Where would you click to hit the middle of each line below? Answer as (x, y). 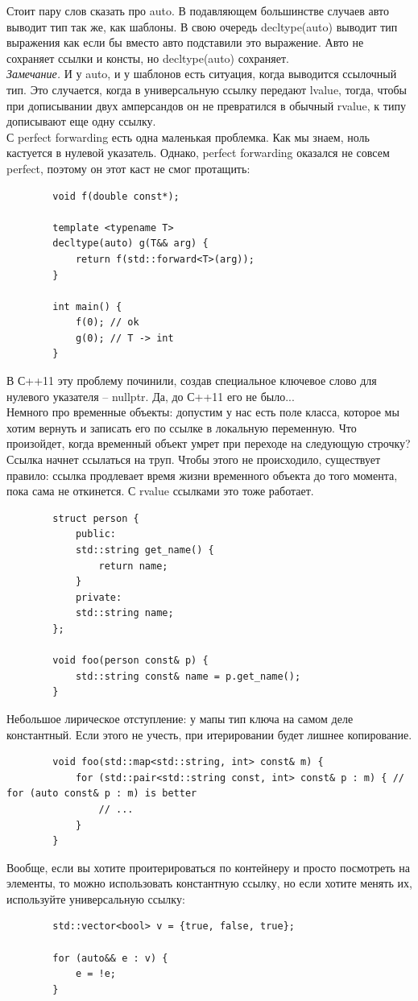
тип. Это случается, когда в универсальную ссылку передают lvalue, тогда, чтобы (207, 89)
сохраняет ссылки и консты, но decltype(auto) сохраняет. (148, 58)
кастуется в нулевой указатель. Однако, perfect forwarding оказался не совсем (198, 153)
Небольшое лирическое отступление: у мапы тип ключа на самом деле (180, 718)
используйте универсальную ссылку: (96, 898)
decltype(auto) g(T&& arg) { (130, 244)
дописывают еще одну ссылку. (81, 121)
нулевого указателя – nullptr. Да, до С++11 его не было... (151, 396)
